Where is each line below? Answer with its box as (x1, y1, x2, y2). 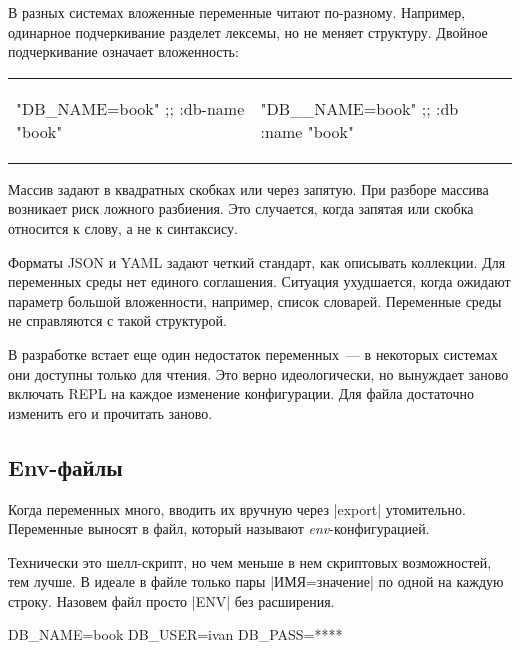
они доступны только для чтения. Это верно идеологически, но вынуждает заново (8, 363, 509, 384)
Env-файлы (8, 451, 123, 482)
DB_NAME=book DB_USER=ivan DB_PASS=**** (8, 624, 343, 645)
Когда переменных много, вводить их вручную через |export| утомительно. (8, 498, 466, 519)
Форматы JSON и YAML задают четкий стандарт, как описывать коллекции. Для (8, 251, 506, 272)
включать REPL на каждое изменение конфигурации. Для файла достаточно (8, 383, 474, 404)
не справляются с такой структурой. (8, 310, 227, 331)
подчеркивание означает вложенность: (8, 41, 239, 62)
